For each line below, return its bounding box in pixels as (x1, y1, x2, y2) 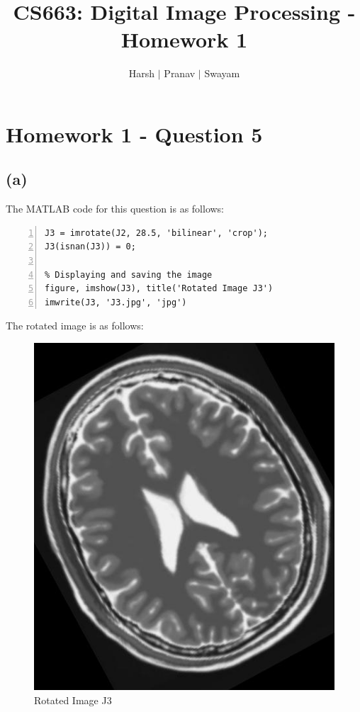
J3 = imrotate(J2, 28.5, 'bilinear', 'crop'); (45, 227, 268, 238)
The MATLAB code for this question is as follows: (6, 201, 225, 216)
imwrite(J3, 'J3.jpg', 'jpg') (45, 297, 187, 307)
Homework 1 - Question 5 (6, 119, 263, 148)
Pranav (164, 66, 196, 81)
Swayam (204, 66, 240, 81)
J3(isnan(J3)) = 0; (45, 242, 136, 252)
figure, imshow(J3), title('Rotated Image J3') (45, 283, 274, 294)
